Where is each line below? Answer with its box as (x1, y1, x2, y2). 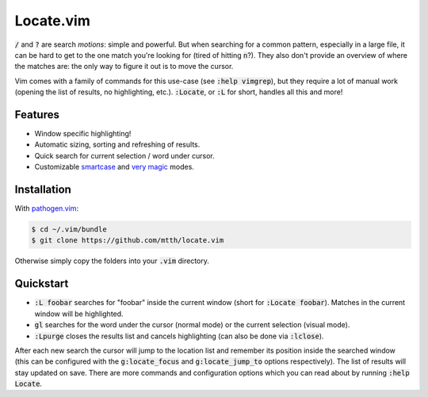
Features (14, 108, 59, 121)
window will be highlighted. (34, 309, 124, 319)
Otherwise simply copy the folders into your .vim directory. (14, 256, 210, 265)
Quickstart (14, 277, 69, 291)
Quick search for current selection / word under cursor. (34, 151, 215, 160)
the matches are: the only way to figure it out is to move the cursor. (14, 62, 234, 71)
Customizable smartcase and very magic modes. (34, 162, 194, 172)
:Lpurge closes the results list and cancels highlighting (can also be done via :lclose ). (34, 331, 324, 341)
